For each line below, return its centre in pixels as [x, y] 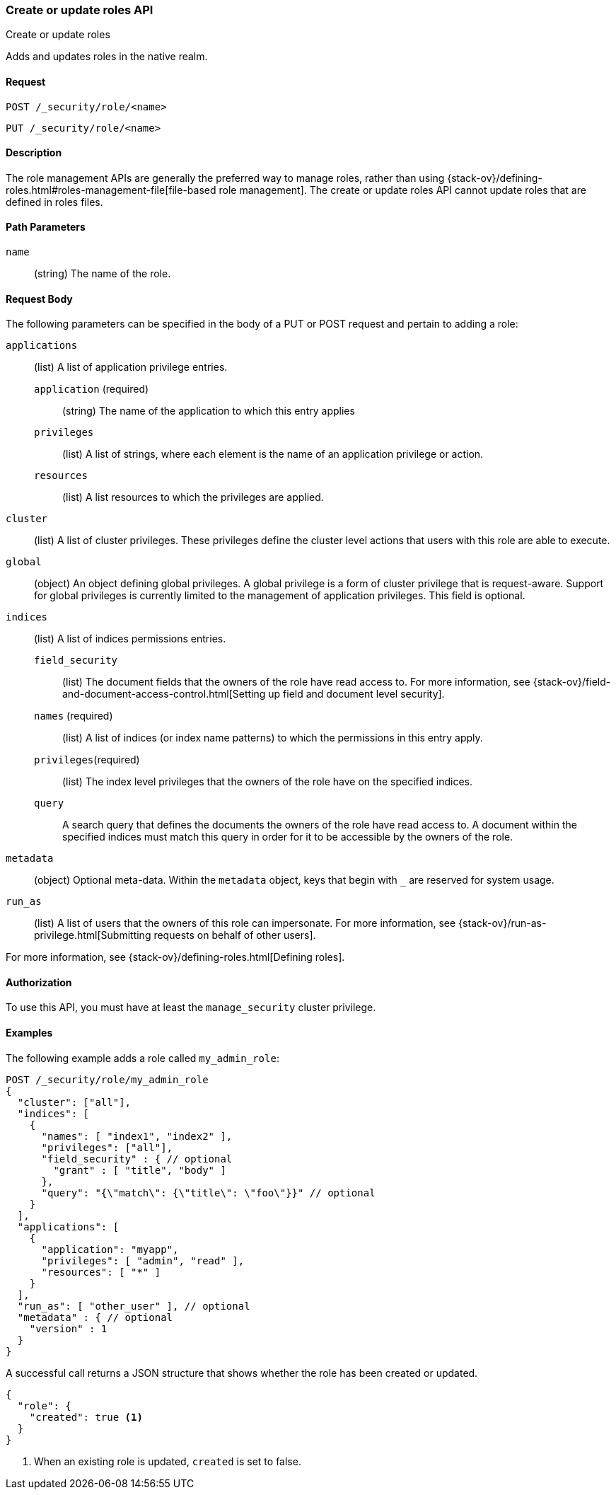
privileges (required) [87, 760]
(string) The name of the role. [103, 274]
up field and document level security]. [356, 694]
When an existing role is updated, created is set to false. [168, 1461]
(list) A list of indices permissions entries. [130, 639]
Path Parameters [46, 227]
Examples [29, 1033]
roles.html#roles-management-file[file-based [111, 190]
